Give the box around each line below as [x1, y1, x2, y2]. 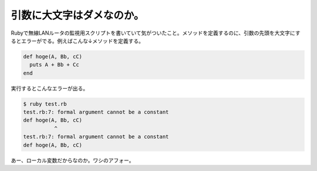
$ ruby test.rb [23, 100, 67, 107]
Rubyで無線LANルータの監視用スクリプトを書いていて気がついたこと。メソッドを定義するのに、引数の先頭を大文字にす [11, 29, 301, 36]
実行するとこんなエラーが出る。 [11, 85, 88, 92]
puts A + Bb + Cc [29, 62, 79, 68]
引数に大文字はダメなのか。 [11, 9, 144, 22]
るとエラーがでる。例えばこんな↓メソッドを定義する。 [11, 37, 144, 44]
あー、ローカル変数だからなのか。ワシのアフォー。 [11, 156, 134, 164]
